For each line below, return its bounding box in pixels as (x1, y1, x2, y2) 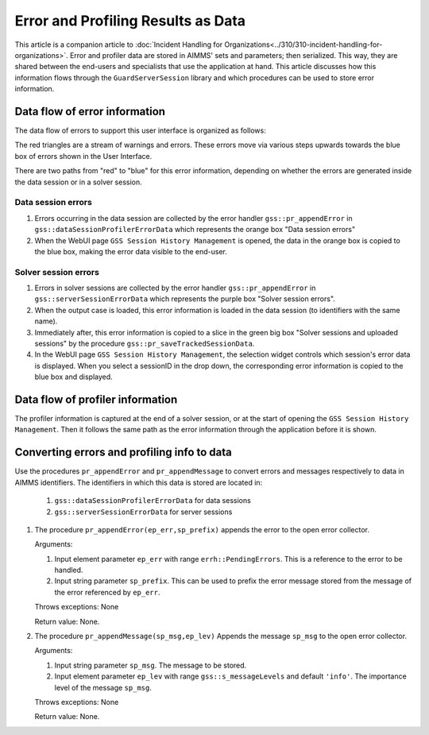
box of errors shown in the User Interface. (14, 151, 153, 161)
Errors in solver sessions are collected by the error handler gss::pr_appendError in (34, 283, 316, 293)
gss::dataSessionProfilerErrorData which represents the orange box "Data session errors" (34, 225, 356, 234)
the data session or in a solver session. (14, 177, 142, 187)
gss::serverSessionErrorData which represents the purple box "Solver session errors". (34, 294, 335, 304)
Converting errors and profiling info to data (14, 446, 232, 459)
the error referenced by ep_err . (54, 587, 160, 597)
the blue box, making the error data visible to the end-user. (34, 246, 228, 256)
